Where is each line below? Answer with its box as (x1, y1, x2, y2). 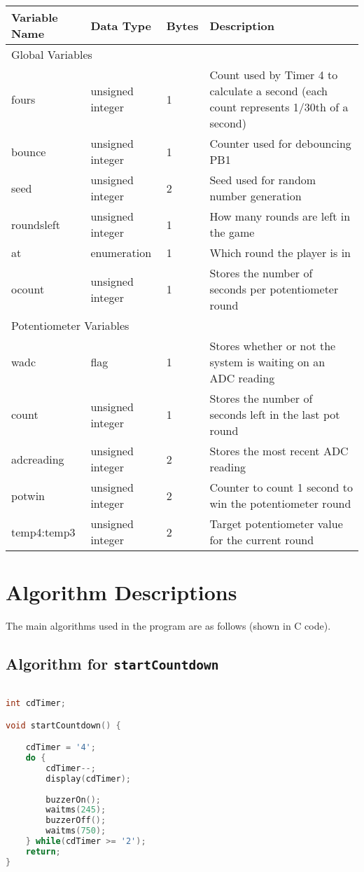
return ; (25, 846, 61, 857)
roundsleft (11, 216, 60, 233)
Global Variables (11, 46, 92, 62)
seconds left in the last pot (209, 406, 340, 422)
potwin (11, 487, 45, 504)
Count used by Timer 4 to (209, 67, 338, 83)
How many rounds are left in (209, 208, 351, 224)
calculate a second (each (209, 83, 328, 99)
